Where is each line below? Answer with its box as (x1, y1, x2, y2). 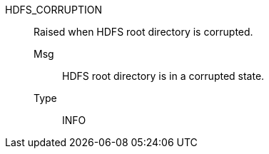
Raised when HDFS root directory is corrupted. (34, 26, 253, 38)
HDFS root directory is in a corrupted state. (62, 70, 265, 82)
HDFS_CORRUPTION (5, 4, 102, 16)
